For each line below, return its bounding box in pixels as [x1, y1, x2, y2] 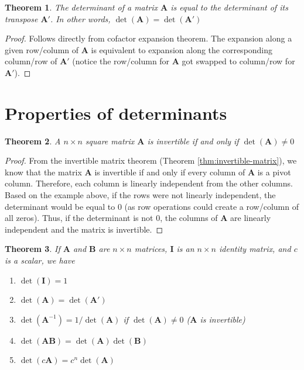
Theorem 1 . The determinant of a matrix [5, 1, 158, 13]
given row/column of [5, 43, 79, 56]
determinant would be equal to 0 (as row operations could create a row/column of [5, 200, 299, 212]
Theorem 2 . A [5, 134, 61, 147]
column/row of [5, 55, 57, 67]
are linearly [230, 212, 271, 224]
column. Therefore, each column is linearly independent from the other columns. [5, 177, 293, 189]
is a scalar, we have [5, 254, 75, 267]
